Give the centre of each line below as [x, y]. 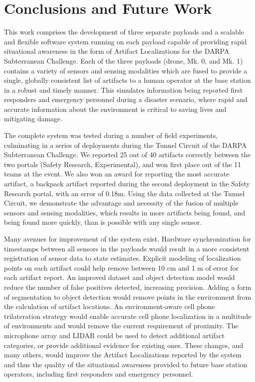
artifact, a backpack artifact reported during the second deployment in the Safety [127, 184]
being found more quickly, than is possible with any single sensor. [103, 222]
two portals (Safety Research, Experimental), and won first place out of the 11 [123, 164]
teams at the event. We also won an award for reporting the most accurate [117, 174]
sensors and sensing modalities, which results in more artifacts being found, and [125, 212]
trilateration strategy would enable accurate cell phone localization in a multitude [128, 316]
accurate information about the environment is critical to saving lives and [115, 109]
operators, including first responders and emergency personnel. [99, 374]
